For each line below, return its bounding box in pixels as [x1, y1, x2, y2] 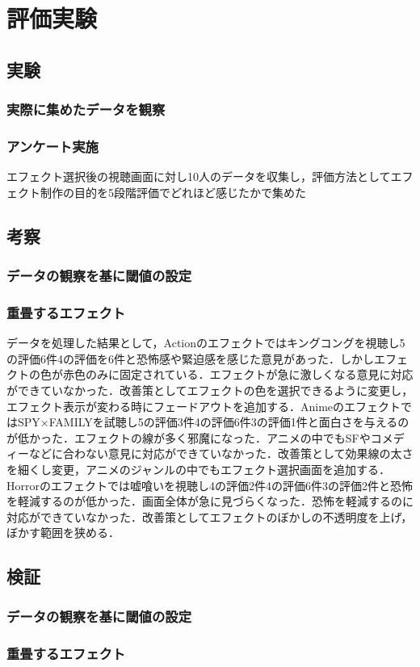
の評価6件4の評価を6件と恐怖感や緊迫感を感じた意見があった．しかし [6, 350, 374, 367]
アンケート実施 [6, 136, 99, 156]
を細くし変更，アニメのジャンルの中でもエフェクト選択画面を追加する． [6, 461, 391, 477]
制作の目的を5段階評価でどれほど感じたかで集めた [40, 183, 306, 200]
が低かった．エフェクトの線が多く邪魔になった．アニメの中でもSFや [6, 429, 371, 446]
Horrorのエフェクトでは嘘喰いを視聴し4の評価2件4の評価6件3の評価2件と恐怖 [6, 476, 413, 493]
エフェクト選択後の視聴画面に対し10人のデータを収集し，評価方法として [6, 168, 391, 185]
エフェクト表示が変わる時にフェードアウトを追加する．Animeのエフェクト [6, 397, 401, 414]
